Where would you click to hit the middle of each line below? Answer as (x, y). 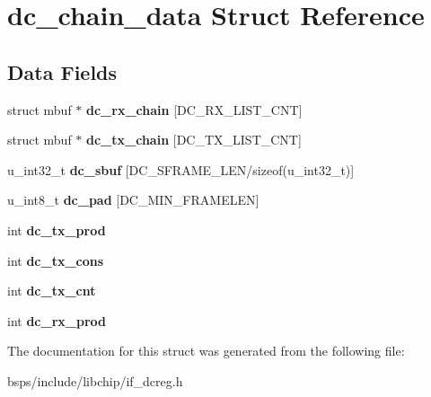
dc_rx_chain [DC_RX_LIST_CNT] (194, 109)
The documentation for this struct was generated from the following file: (206, 351)
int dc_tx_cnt (52, 291)
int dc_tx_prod (57, 229)
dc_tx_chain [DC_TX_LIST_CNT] (194, 140)
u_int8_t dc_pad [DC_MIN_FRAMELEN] (133, 200)
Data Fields (62, 71)
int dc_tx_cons (56, 260)
